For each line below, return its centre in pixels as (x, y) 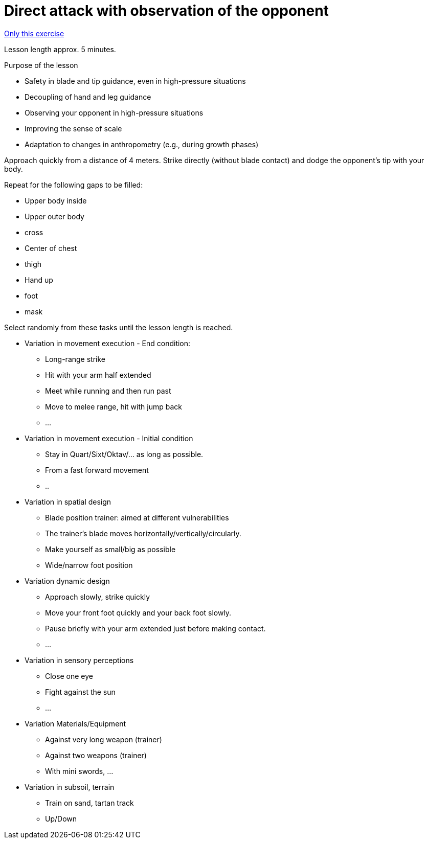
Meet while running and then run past (108, 391)
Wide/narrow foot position (89, 565)
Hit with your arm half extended (98, 375)
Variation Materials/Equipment (75, 723)
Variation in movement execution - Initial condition (109, 438)
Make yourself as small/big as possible (110, 549)
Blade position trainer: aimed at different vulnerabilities (137, 517)
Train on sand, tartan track (89, 803)
